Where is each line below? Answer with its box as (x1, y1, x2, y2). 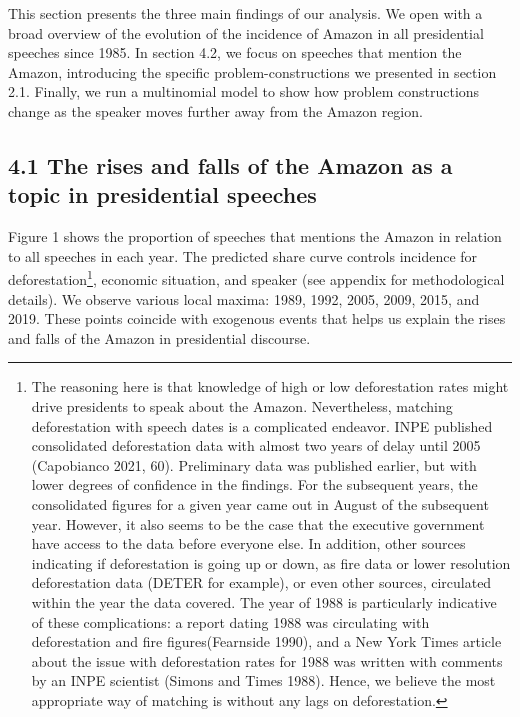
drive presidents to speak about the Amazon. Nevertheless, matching (31, 395, 453, 416)
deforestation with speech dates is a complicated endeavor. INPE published (31, 415, 493, 436)
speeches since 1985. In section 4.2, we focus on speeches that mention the (8, 42, 462, 63)
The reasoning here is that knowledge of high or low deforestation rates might (31, 376, 509, 397)
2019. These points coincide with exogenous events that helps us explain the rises (8, 308, 506, 329)
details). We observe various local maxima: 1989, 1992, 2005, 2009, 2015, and (8, 288, 480, 309)
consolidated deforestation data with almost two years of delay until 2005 (31, 435, 481, 456)
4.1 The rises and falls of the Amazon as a (8, 149, 453, 180)
